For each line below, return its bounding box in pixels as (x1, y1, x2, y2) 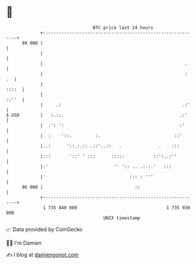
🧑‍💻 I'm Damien (6, 239, 42, 246)
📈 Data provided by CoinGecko (6, 226, 83, 233)
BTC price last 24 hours (93, 25, 154, 31)
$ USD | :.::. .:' (6, 112, 188, 118)
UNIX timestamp (103, 215, 141, 221)
